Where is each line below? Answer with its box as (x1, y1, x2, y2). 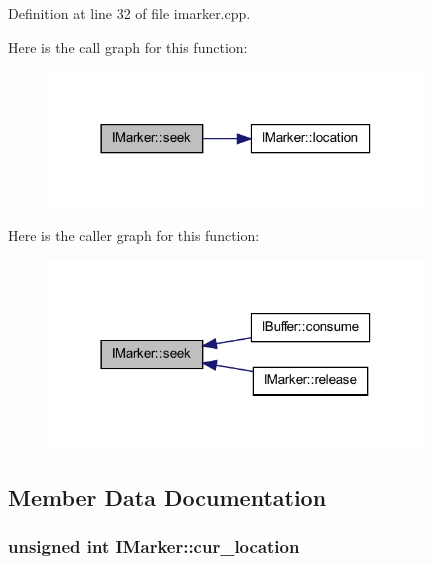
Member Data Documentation (8, 481, 327, 512)
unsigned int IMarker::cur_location (8, 534, 300, 559)
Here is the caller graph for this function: (8, 224, 260, 245)
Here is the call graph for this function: (8, 36, 248, 57)
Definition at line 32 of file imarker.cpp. (8, 3, 251, 23)
